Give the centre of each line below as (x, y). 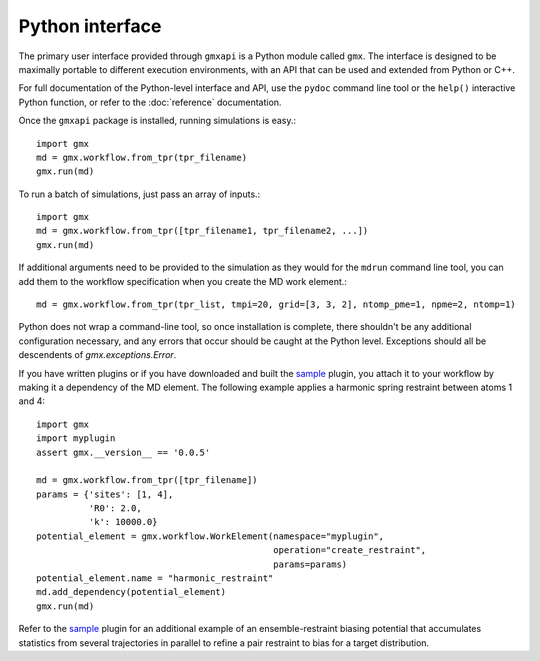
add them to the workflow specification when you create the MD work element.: (182, 281)
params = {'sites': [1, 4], (105, 494)
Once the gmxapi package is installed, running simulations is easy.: (157, 121)
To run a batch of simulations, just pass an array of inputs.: (139, 194)
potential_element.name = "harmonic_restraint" (155, 578)
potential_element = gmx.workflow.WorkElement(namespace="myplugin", (210, 536)
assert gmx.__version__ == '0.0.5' (123, 452)
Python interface (90, 26)
